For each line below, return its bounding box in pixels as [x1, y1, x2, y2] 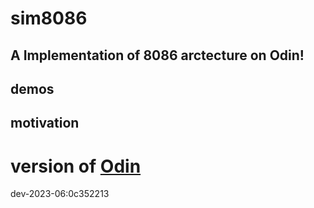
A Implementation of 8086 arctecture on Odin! [10, 47, 305, 64]
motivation [10, 115, 80, 132]
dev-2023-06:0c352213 [10, 188, 110, 200]
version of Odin [10, 155, 142, 177]
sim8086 [10, 7, 88, 30]
